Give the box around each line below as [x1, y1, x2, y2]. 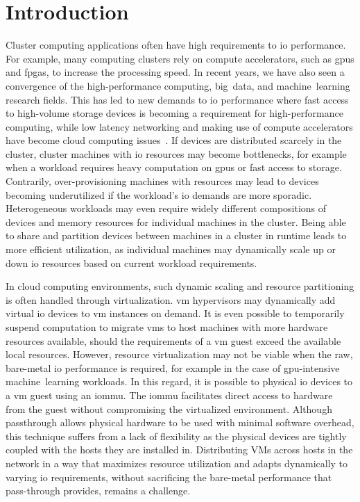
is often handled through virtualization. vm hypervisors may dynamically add [6, 292, 336, 307]
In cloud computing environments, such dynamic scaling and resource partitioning [6, 279, 354, 293]
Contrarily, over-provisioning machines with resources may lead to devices [6, 174, 319, 188]
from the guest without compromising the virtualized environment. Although [6, 401, 332, 416]
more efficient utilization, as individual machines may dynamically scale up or [6, 242, 336, 257]
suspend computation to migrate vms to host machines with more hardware [6, 320, 328, 334]
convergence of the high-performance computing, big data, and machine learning [6, 78, 350, 92]
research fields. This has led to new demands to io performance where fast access [6, 92, 349, 106]
